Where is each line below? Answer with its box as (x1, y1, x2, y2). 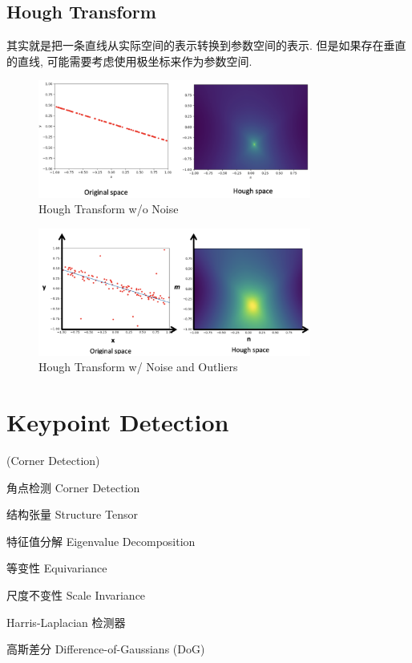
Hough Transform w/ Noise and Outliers (38, 358, 238, 375)
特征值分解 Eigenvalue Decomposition (6, 532, 196, 549)
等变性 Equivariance (6, 560, 107, 576)
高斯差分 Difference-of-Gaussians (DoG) (6, 641, 205, 657)
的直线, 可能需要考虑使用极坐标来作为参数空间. (6, 52, 252, 69)
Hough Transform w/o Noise (38, 200, 179, 217)
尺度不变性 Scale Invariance (6, 586, 146, 603)
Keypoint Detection (6, 406, 229, 439)
